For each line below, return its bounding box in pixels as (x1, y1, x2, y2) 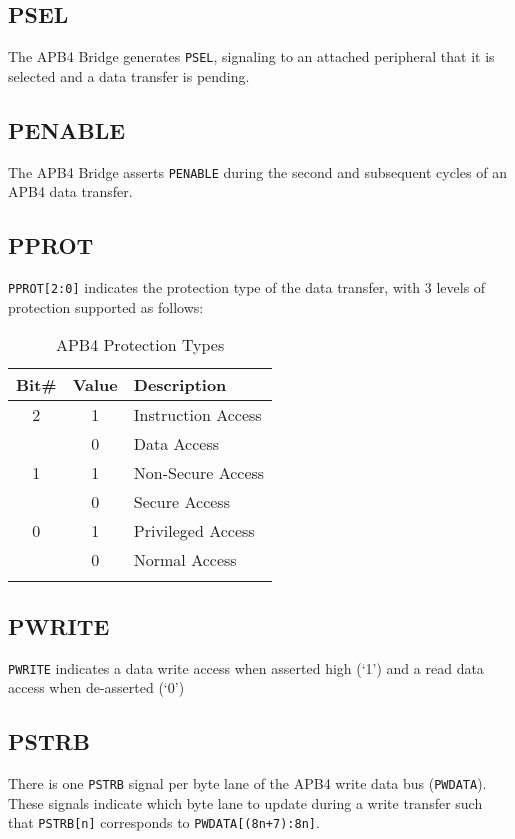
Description (133, 373, 227, 397)
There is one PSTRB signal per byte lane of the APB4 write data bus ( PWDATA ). (8, 773, 487, 794)
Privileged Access (133, 519, 255, 543)
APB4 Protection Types (55, 333, 225, 357)
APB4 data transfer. (8, 181, 133, 202)
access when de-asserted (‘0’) (8, 677, 185, 698)
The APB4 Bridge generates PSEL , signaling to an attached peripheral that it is (8, 46, 495, 67)
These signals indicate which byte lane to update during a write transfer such (8, 792, 483, 813)
